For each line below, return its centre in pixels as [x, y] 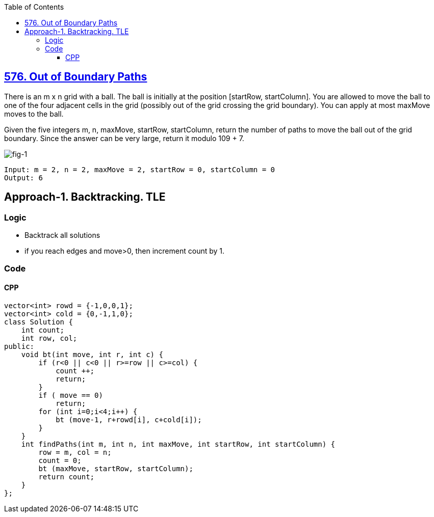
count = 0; [60, 460]
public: [19, 346]
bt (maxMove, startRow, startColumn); [116, 468]
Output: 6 [23, 178]
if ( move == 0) [71, 395]
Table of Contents [34, 7]
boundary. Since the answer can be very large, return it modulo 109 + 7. [124, 138]
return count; [67, 477]
